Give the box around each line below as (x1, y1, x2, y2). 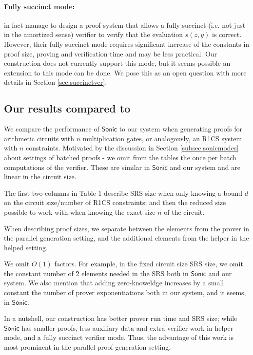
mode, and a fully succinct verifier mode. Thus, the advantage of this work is (4, 332, 234, 342)
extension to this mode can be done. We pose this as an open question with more (4, 67, 247, 77)
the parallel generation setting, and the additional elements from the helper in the (4, 233, 249, 243)
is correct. (212, 29, 242, 39)
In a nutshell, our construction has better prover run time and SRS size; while (4, 313, 237, 323)
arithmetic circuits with (4, 133, 75, 143)
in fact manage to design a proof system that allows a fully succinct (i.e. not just (4, 19, 246, 30)
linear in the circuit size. (4, 171, 77, 182)
